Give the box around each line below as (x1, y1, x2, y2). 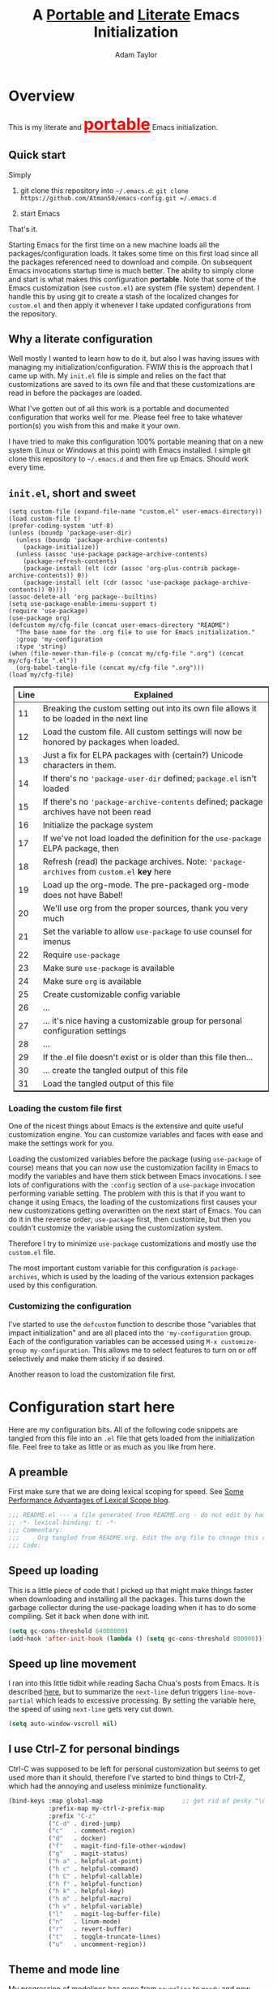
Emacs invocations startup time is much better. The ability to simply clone (8, 265, 254, 275)
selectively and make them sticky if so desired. (8, 1353, 164, 1364)
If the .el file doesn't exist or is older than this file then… (42, 1052, 254, 1063)
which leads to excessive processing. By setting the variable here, (36, 1695, 257, 1705)
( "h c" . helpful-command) (48, 1864, 139, 1873)
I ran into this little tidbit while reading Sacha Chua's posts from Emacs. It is (8, 1678, 260, 1688)
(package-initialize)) (23, 543, 100, 552)
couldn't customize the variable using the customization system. (8, 1223, 224, 1233)
